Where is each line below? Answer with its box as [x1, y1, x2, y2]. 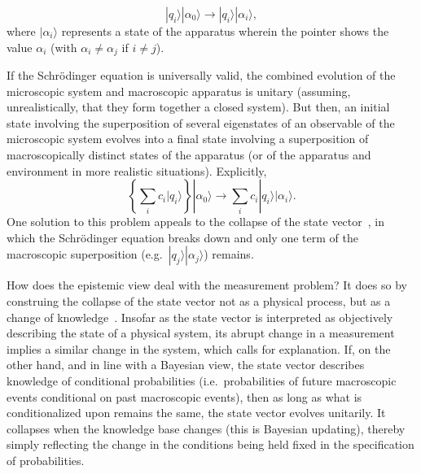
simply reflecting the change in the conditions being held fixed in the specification [7, 436, 414, 453]
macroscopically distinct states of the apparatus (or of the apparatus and [7, 146, 371, 163]
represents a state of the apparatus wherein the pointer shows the [61, 23, 389, 39]
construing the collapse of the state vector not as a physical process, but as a [7, 292, 391, 309]
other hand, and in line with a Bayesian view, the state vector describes [7, 356, 365, 373]
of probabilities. [7, 451, 85, 468]
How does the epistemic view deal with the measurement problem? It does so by [7, 276, 407, 294]
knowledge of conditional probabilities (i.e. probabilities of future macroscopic [7, 372, 397, 389]
